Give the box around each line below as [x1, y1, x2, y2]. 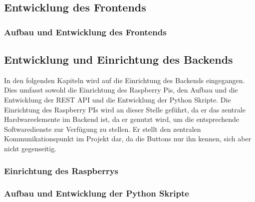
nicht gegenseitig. [4, 143, 57, 153]
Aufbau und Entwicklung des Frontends [4, 25, 167, 38]
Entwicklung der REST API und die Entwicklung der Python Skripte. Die [4, 95, 231, 105]
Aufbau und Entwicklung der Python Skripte [4, 187, 189, 200]
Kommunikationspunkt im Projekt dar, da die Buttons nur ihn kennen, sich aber [4, 133, 252, 144]
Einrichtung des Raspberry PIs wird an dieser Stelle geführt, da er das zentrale [4, 104, 246, 114]
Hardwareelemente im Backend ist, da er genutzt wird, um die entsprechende [4, 114, 240, 124]
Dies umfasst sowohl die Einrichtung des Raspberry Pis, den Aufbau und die [4, 85, 238, 95]
